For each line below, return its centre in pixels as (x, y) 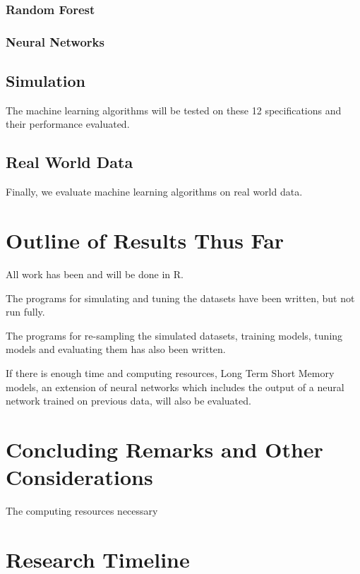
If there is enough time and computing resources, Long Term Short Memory (170, 372)
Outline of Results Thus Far (145, 240)
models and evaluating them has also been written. (116, 349)
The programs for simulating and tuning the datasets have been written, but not (180, 298)
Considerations (79, 477)
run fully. (25, 312)
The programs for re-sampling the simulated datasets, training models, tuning (174, 335)
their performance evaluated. (68, 124)
